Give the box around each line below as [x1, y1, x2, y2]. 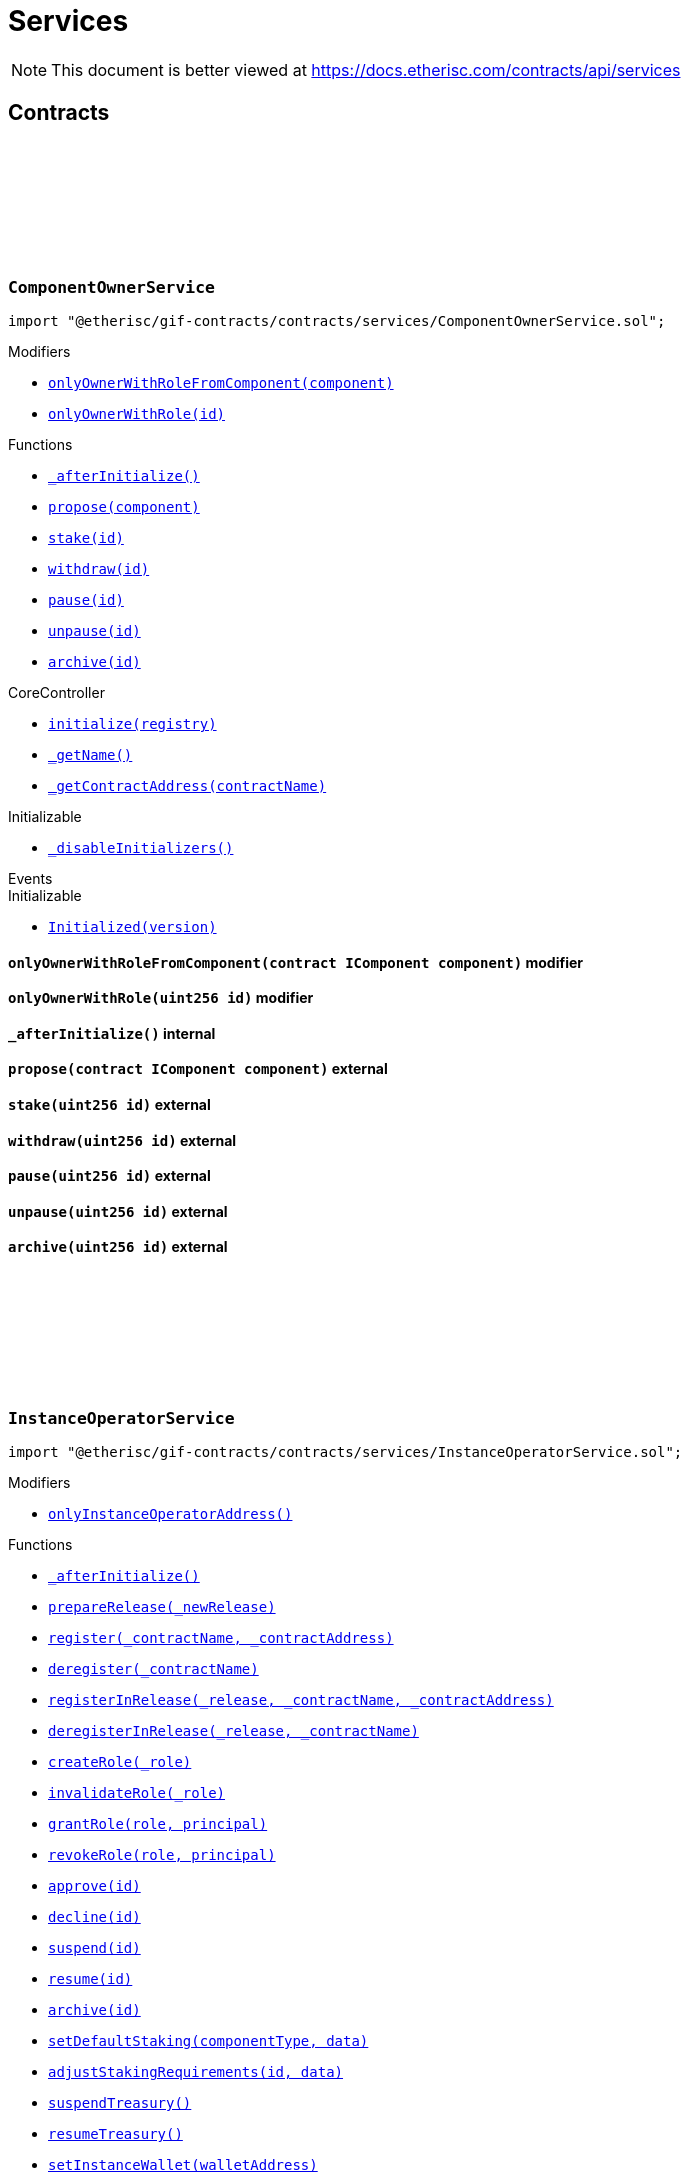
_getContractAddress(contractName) [48, 777, 327, 794]
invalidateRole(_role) [48, 1785, 226, 1802]
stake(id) [48, 529, 124, 546]
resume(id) [48, 1971, 133, 1988]
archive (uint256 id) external [8, 1238, 228, 1256]
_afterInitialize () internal [8, 1024, 216, 1042]
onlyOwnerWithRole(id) [48, 405, 226, 422]
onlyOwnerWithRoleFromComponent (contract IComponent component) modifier [8, 953, 584, 971]
